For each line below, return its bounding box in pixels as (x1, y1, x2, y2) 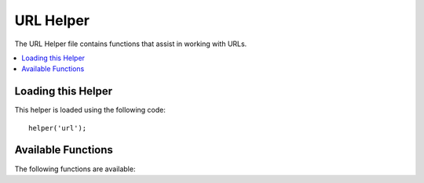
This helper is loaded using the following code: (14, 106, 166, 115)
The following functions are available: (14, 164, 136, 174)
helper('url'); (28, 124, 87, 132)
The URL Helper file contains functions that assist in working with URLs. (14, 39, 247, 48)
